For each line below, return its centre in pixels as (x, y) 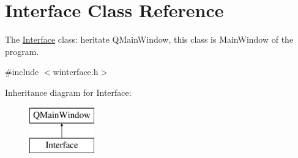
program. (22, 51)
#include (22, 72)
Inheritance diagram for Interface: (68, 92)
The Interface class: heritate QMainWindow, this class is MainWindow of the (149, 39)
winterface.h (76, 72)
